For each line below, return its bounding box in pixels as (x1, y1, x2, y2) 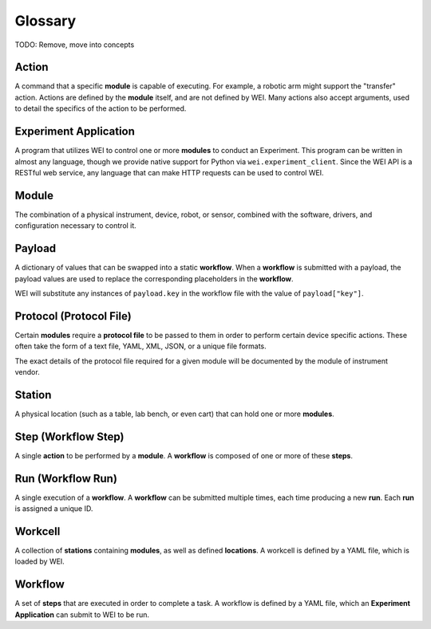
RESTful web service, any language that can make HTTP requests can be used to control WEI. (14, 167, 324, 177)
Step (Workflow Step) (14, 430, 125, 443)
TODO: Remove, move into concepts (14, 40, 135, 49)
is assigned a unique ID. (14, 504, 93, 513)
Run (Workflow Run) (14, 471, 117, 486)
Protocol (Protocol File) (14, 309, 132, 323)
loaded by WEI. (14, 556, 65, 566)
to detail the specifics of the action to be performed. (14, 104, 187, 113)
